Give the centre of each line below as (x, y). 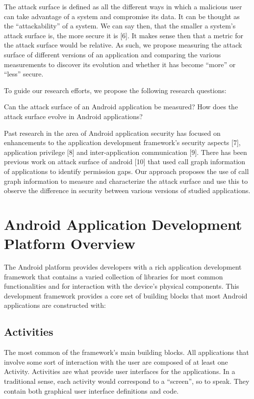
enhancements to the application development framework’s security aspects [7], (122, 142)
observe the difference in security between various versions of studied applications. (127, 190)
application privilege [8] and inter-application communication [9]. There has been (126, 152)
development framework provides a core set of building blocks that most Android (126, 295)
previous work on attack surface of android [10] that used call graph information (125, 162)
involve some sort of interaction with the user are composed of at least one (116, 362)
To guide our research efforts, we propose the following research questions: (115, 90)
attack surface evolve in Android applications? (73, 116)
